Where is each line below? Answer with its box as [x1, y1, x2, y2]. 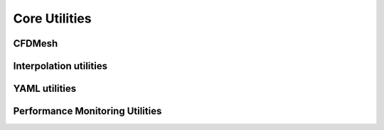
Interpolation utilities [13, 60, 108, 72]
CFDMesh [13, 37, 58, 49]
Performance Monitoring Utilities [13, 105, 162, 117]
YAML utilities [13, 83, 77, 95]
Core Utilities [13, 11, 92, 26]
